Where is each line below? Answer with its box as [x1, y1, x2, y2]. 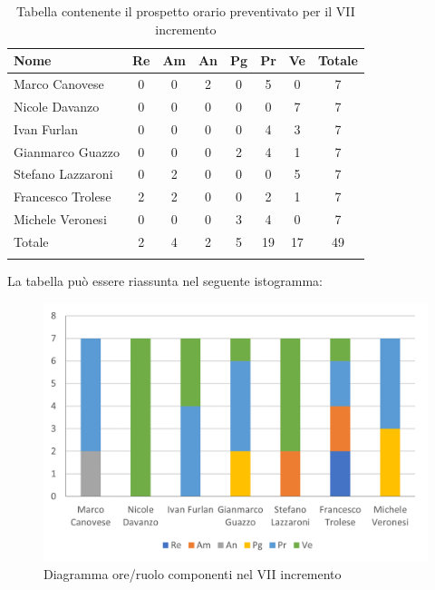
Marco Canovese [14, 74, 104, 93]
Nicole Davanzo [14, 96, 100, 115]
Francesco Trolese [14, 187, 111, 206]
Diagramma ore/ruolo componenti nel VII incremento [43, 565, 342, 584]
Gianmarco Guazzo [14, 142, 120, 161]
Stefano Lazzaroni [14, 164, 113, 183]
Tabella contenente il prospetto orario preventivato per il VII [16, 2, 355, 20]
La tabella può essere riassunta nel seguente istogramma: [7, 271, 324, 290]
